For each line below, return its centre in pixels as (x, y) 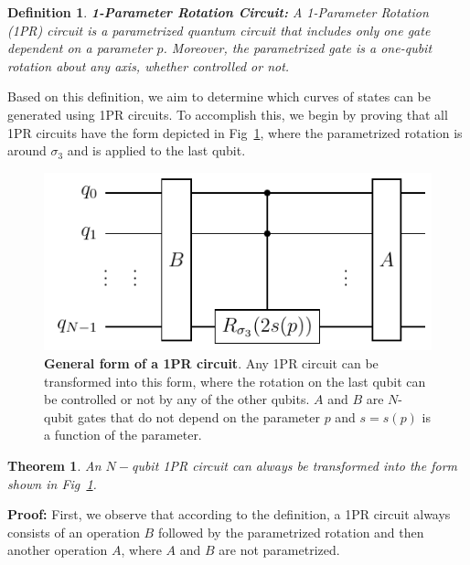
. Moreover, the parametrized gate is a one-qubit (298, 48)
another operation (58, 550)
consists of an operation (74, 532)
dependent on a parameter (80, 48)
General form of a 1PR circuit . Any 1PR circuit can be (211, 363)
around (27, 150)
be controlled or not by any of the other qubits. (177, 399)
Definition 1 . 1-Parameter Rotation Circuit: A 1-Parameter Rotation (218, 12)
